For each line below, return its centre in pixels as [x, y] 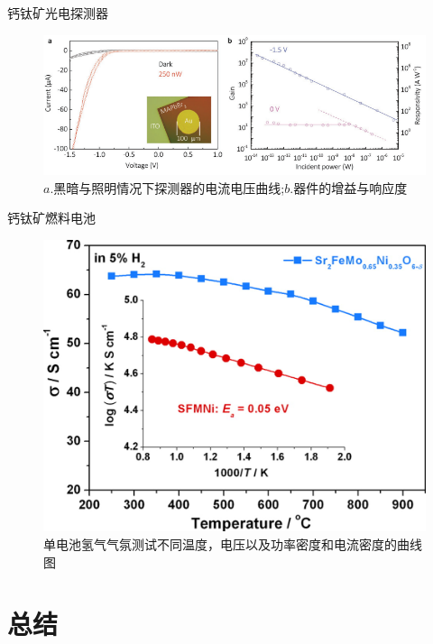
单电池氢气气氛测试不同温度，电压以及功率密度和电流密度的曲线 [233, 544]
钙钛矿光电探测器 [58, 13]
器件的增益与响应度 [350, 187]
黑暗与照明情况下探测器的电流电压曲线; [169, 187]
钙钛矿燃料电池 [51, 218]
